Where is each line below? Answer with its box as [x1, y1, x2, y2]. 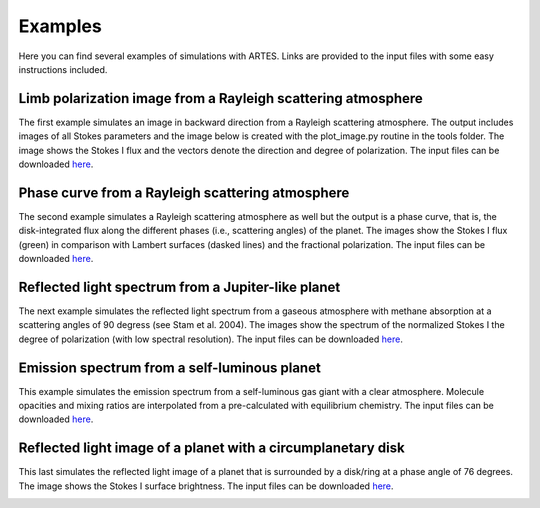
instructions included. [18, 63, 108, 75]
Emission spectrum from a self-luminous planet [18, 359, 322, 376]
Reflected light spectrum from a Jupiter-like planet [18, 278, 341, 295]
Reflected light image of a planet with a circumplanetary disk [18, 440, 405, 457]
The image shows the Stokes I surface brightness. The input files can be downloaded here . [18, 480, 394, 492]
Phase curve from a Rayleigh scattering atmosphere [18, 184, 350, 201]
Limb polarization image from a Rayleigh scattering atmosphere [18, 90, 424, 107]
